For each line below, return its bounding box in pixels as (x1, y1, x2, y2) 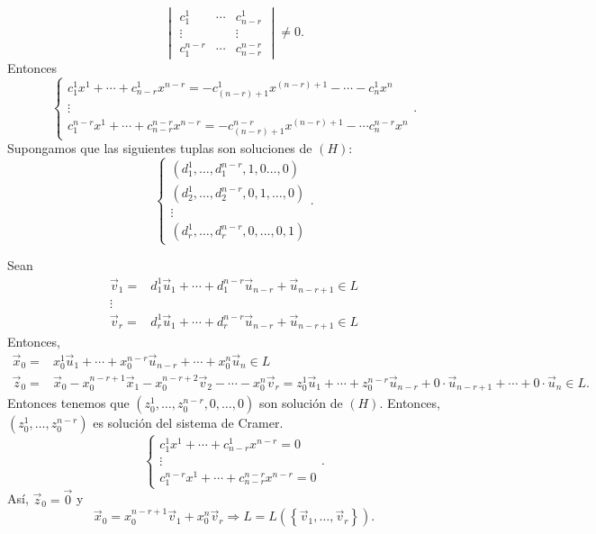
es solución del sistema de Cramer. (93, 413, 284, 432)
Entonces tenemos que (7, 394, 130, 412)
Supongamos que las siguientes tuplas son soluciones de (7, 139, 312, 158)
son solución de (258, 394, 343, 412)
